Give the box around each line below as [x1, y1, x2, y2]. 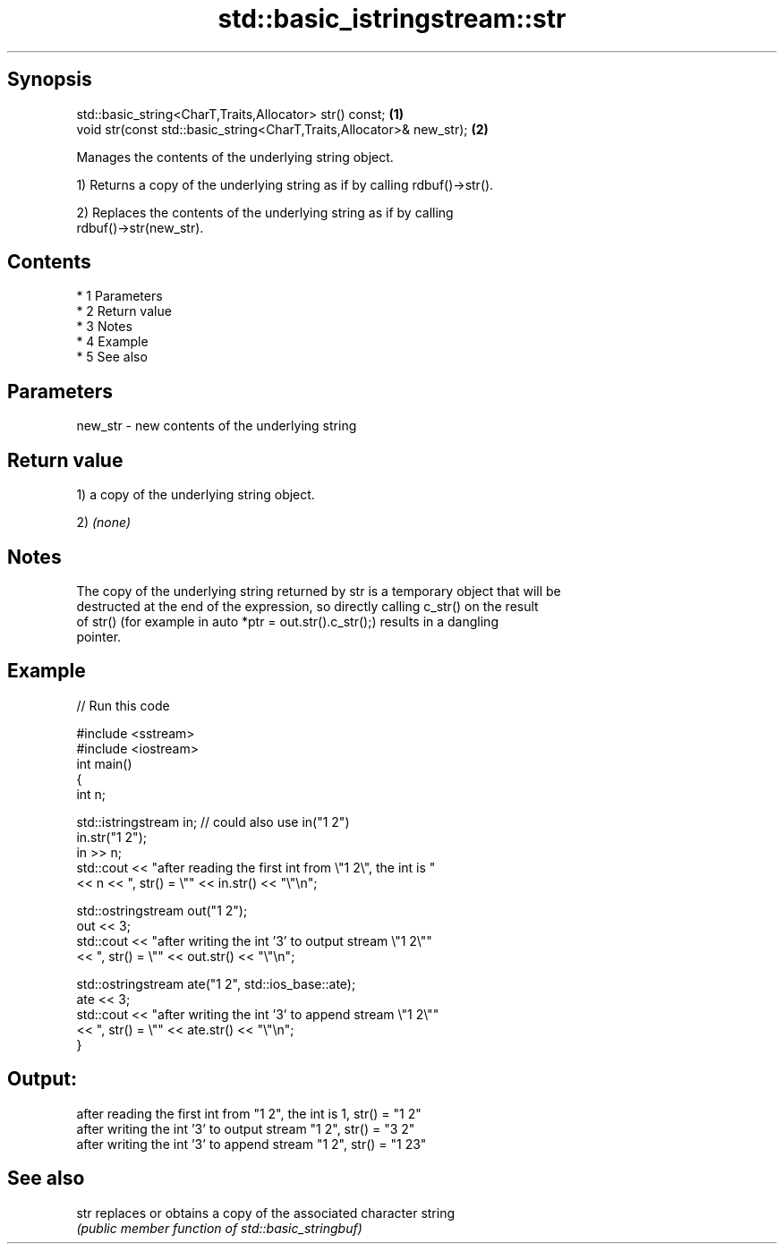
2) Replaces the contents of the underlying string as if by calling [76, 204, 454, 220]
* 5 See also [76, 349, 148, 365]
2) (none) [76, 515, 132, 531]
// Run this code [76, 697, 170, 713]
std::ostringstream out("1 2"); [76, 902, 248, 918]
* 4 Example [76, 334, 149, 350]
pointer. [76, 628, 122, 644]
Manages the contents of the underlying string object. [76, 149, 394, 165]
